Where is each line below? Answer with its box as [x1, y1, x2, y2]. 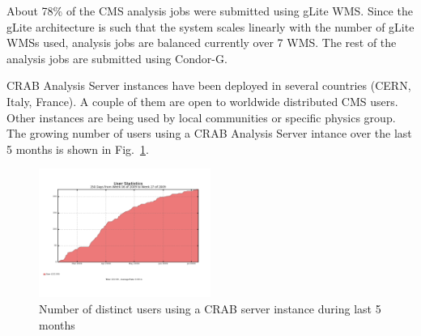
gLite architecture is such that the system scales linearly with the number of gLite [6, 18, 415, 35]
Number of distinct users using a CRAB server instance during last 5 [39, 300, 381, 317]
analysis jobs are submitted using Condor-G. [6, 49, 228, 66]
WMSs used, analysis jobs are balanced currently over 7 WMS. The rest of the [6, 34, 397, 51]
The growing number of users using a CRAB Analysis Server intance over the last [6, 125, 412, 142]
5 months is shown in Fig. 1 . [6, 140, 149, 157]
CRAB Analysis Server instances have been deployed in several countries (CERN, [6, 77, 411, 94]
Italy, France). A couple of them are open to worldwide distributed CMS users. [6, 92, 398, 109]
